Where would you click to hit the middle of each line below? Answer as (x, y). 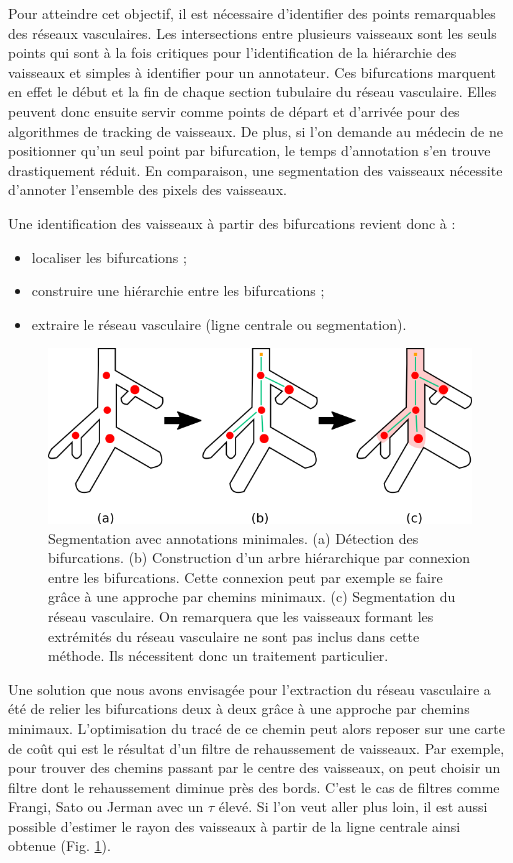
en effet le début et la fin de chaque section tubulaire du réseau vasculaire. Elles (252, 91)
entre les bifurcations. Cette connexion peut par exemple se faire (245, 576)
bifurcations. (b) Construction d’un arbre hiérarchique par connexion (259, 557)
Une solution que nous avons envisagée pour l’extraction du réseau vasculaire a (249, 688)
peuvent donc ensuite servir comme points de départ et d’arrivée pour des (234, 110)
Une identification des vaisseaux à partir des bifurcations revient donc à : (232, 222)
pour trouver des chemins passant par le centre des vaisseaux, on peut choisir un (254, 767)
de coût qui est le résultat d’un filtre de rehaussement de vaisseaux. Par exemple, (256, 747)
